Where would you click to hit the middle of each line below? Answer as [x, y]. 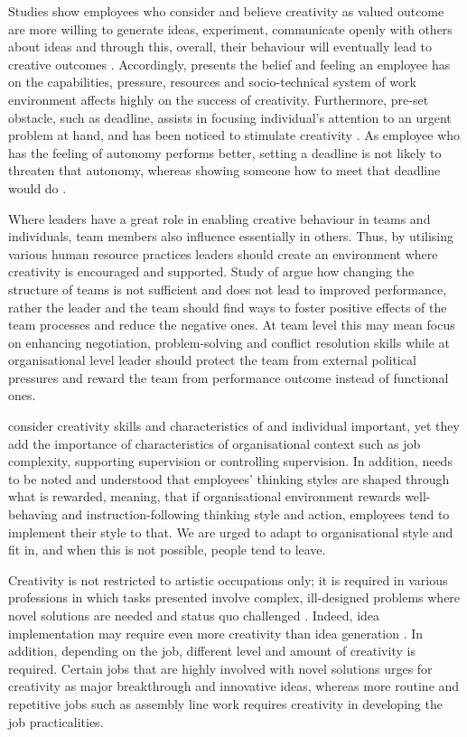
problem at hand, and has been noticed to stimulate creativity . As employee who [234, 135]
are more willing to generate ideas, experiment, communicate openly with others [230, 28]
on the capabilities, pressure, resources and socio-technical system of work [212, 82]
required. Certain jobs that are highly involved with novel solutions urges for [220, 668]
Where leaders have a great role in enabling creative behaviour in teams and [219, 218]
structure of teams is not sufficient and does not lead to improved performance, [228, 289]
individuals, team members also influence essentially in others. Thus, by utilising [231, 236]
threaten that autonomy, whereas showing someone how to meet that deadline [224, 170]
